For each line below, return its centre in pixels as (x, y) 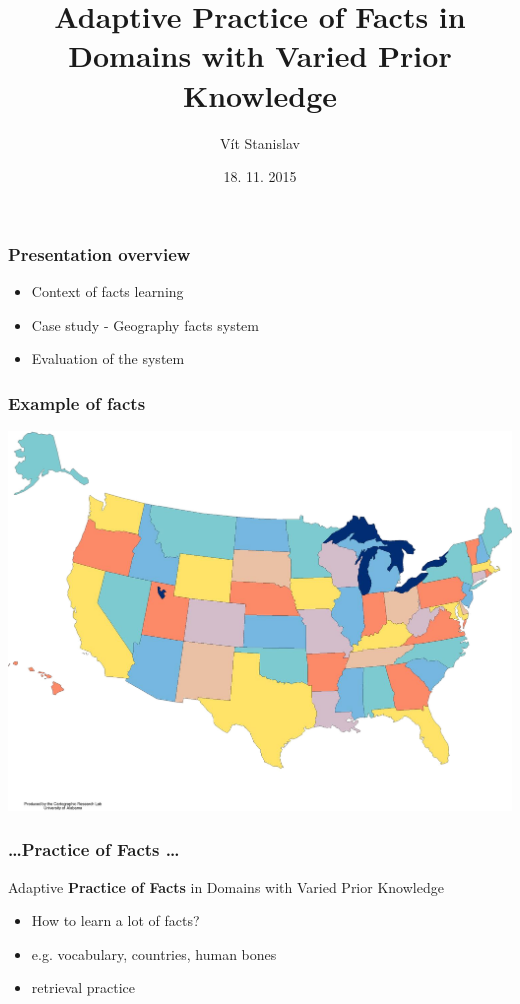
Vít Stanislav (260, 142)
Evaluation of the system (108, 358)
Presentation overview (99, 253)
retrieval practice (83, 987)
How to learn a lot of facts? (115, 920)
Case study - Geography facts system (145, 324)
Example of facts (77, 402)
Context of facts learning (107, 290)
